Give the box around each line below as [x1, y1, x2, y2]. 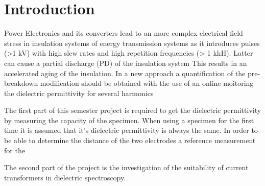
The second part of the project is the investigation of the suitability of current [4, 162, 249, 173]
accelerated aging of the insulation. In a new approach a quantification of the [4, 67, 246, 78]
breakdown [4, 78, 38, 88]
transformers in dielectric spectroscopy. [4, 172, 126, 182]
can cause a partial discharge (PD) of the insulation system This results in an [4, 57, 247, 68]
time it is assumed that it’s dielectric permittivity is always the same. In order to [4, 125, 258, 135]
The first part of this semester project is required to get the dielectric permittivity [4, 105, 261, 115]
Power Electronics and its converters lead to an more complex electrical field [4, 28, 243, 38]
